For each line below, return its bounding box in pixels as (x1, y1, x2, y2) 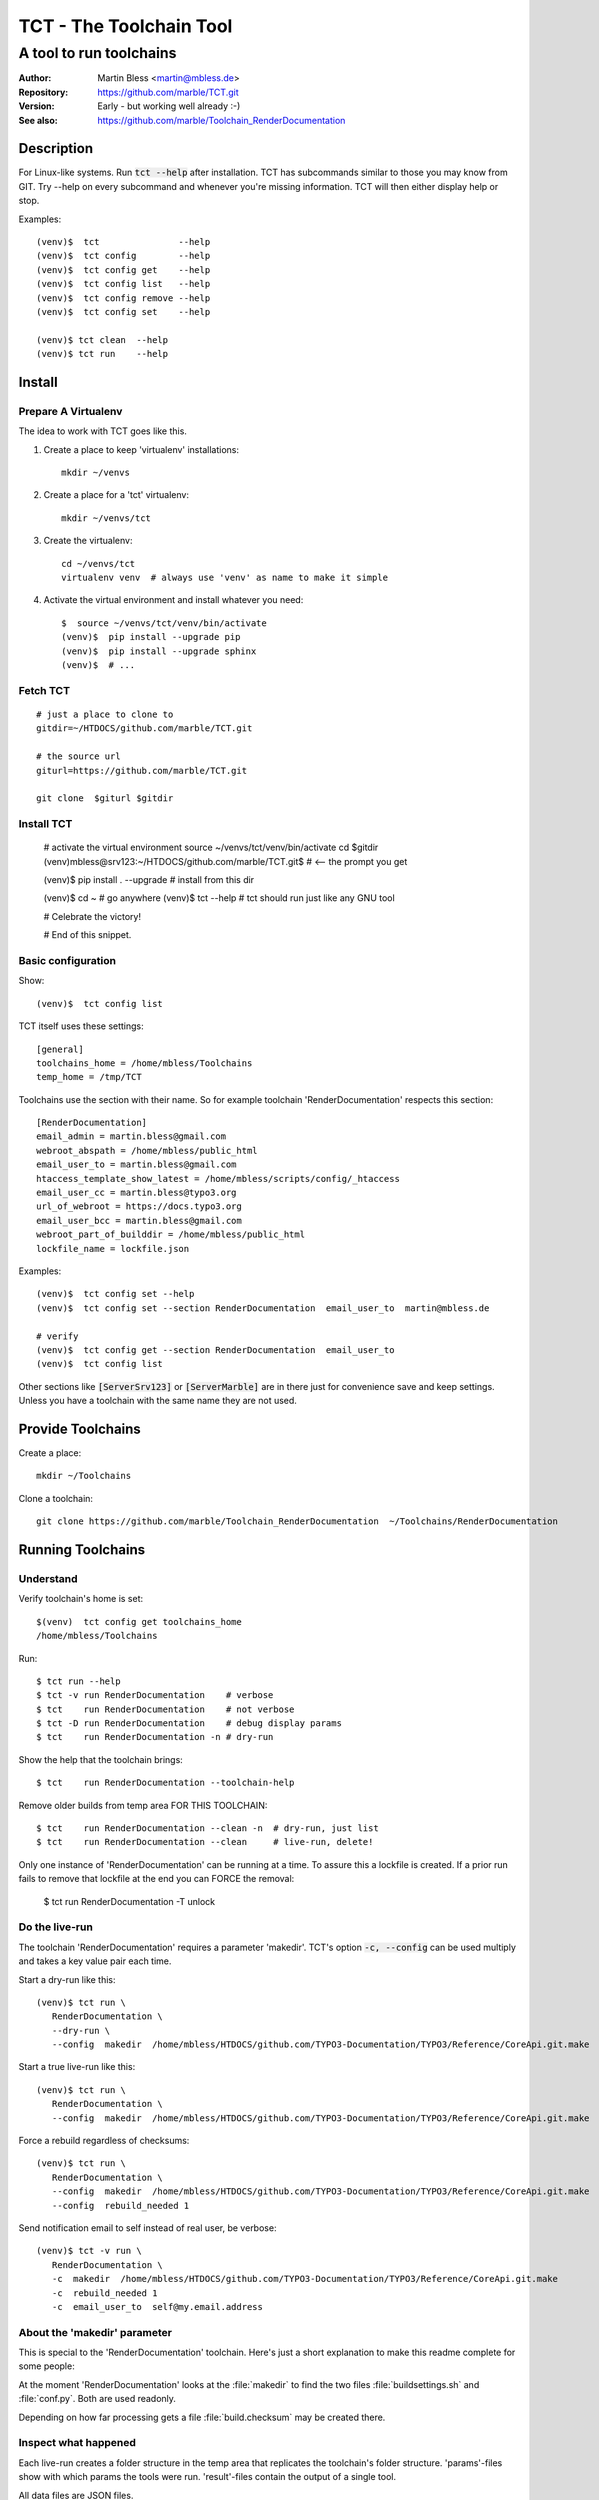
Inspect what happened (18, 2436, 137, 2450)
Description (18, 140, 94, 157)
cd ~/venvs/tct (61, 558, 136, 569)
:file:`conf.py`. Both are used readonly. (18, 2393, 177, 2405)
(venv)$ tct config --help (36, 250, 211, 262)
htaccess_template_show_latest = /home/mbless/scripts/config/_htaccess (36, 1173, 400, 1184)
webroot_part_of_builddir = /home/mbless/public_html (36, 1229, 305, 1240)
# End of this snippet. (43, 929, 132, 941)
